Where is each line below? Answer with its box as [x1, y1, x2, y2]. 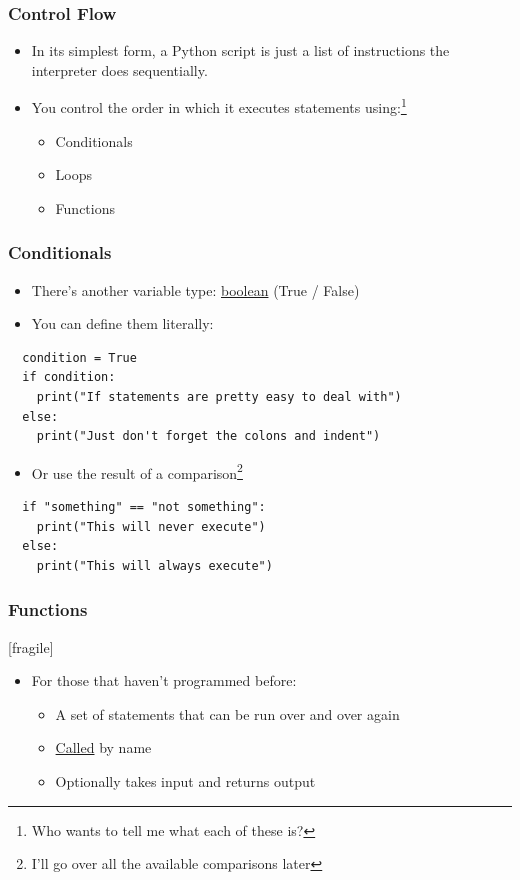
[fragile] [8, 636, 54, 657]
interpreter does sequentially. [31, 59, 208, 80]
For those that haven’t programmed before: [31, 670, 297, 691]
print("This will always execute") [36, 558, 273, 573]
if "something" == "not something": [22, 500, 266, 515]
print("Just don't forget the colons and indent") [36, 429, 381, 444]
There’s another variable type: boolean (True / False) [31, 279, 360, 300]
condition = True [22, 350, 137, 365]
